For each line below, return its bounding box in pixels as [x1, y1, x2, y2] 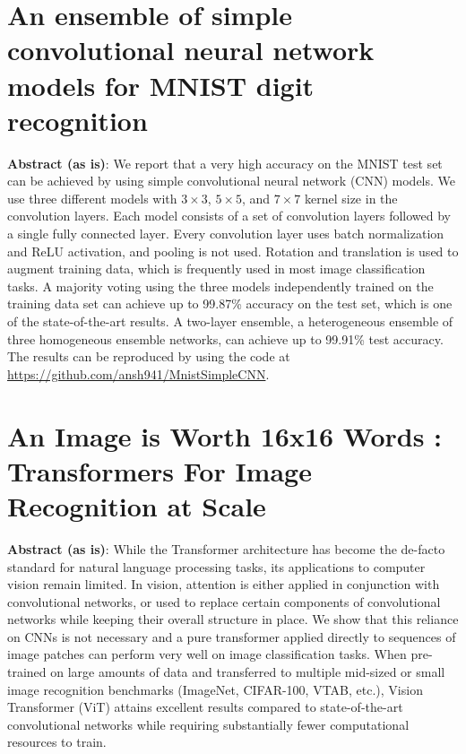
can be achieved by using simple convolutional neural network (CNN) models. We [7, 171, 456, 190]
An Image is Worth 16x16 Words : [7, 417, 443, 454]
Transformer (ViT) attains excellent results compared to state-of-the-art [7, 698, 403, 716]
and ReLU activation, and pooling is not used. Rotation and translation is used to [7, 241, 459, 260]
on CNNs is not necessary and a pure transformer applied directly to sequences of [7, 627, 456, 646]
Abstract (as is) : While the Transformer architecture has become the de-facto [7, 539, 445, 558]
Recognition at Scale [7, 487, 266, 524]
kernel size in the [304, 188, 398, 207]
